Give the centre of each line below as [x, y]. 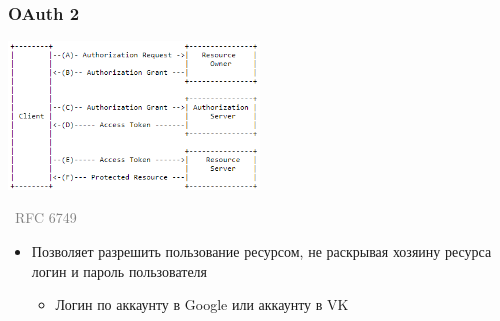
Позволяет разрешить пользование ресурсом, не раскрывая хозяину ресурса [261, 251]
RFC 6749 [45, 217]
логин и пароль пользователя [119, 270]
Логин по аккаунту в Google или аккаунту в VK [202, 304]
